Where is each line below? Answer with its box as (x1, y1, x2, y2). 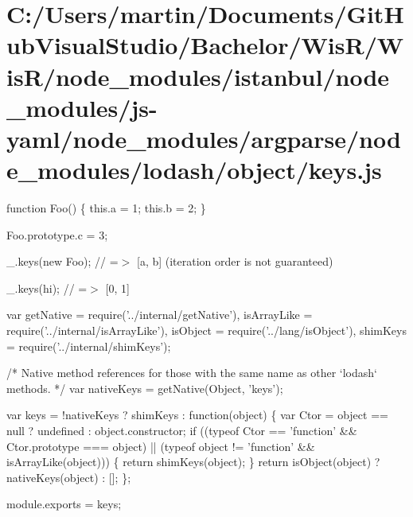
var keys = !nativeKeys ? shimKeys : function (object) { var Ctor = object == (6, 406, 388, 423)
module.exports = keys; (6, 496, 122, 512)
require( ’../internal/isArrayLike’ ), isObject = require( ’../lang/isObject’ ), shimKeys (6, 322, 407, 339)
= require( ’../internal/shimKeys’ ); (6, 337, 171, 354)
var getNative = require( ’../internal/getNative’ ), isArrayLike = (6, 306, 313, 323)
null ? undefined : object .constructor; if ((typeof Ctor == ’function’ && (6, 422, 357, 438)
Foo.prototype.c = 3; (6, 226, 108, 243)
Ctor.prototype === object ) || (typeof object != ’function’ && (6, 437, 315, 454)
